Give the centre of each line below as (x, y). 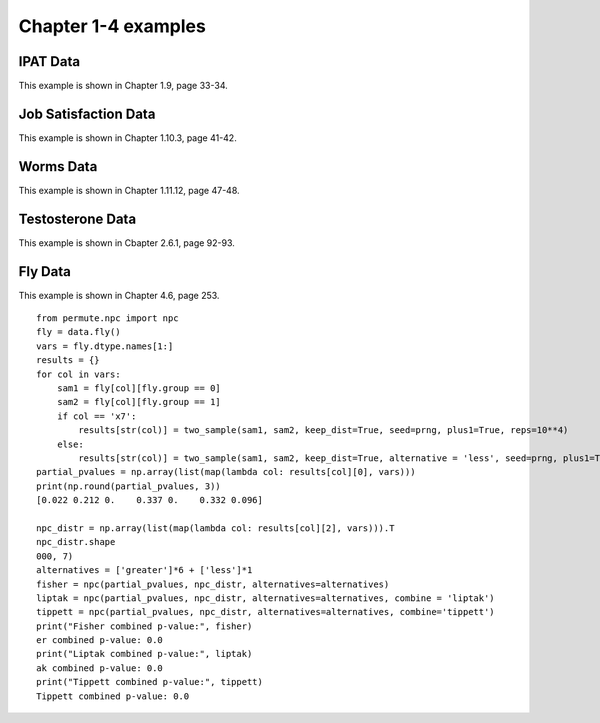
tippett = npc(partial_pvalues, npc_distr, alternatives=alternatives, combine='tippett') (265, 612)
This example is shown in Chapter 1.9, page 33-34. (123, 86)
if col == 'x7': (96, 416)
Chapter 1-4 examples (112, 26)
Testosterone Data (77, 218)
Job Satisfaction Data (87, 113)
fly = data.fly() (78, 332)
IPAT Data (49, 61)
